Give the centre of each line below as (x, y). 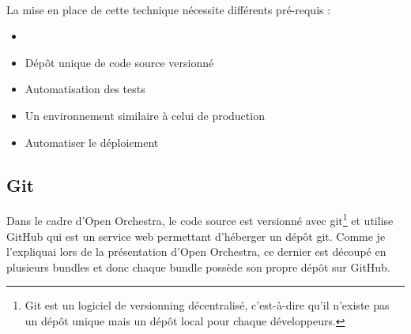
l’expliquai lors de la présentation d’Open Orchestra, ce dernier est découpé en (196, 251)
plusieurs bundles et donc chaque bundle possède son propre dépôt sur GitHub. (198, 266)
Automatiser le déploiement (92, 142)
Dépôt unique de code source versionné (119, 62)
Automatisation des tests (85, 89)
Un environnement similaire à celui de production (145, 115)
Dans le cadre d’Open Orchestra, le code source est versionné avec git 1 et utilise (200, 220)
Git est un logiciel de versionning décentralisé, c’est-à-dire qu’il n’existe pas (207, 305)
